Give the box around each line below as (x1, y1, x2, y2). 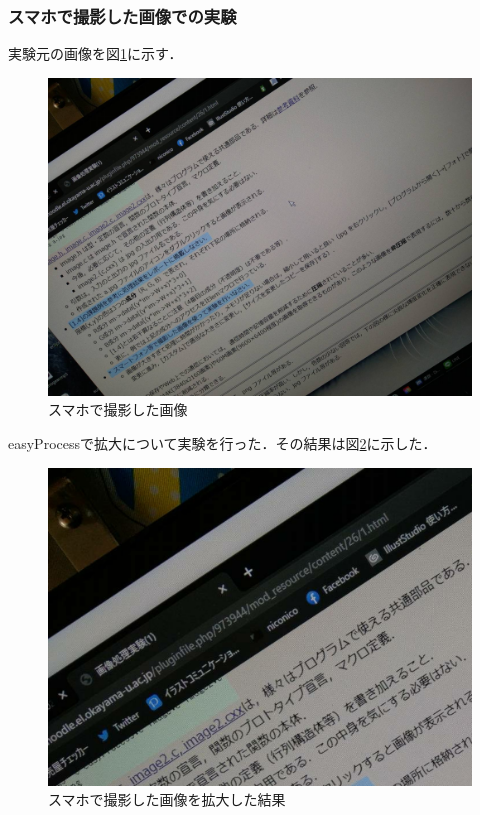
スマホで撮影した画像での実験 (8, 3, 237, 28)
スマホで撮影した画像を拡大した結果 (48, 789, 286, 810)
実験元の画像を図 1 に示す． (8, 43, 183, 64)
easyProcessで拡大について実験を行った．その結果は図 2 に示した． (8, 433, 437, 453)
